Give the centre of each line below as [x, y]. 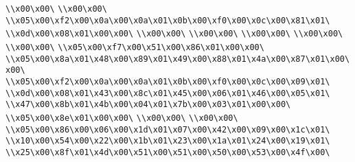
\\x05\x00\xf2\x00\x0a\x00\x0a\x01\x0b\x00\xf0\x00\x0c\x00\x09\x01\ [168, 81]
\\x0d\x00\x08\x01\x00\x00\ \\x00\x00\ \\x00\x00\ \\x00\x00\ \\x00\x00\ [174, 34]
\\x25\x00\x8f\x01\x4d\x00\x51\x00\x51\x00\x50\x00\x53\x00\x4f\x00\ [168, 152]
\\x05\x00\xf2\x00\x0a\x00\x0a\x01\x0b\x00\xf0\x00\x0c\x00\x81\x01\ [168, 20]
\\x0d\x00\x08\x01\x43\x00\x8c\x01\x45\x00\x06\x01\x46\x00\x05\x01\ [168, 93]
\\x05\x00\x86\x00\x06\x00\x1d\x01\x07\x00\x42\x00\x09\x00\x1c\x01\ [168, 129]
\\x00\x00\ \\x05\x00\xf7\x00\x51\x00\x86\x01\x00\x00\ [135, 47]
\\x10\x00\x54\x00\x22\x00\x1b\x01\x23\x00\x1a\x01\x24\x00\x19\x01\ [168, 141]
